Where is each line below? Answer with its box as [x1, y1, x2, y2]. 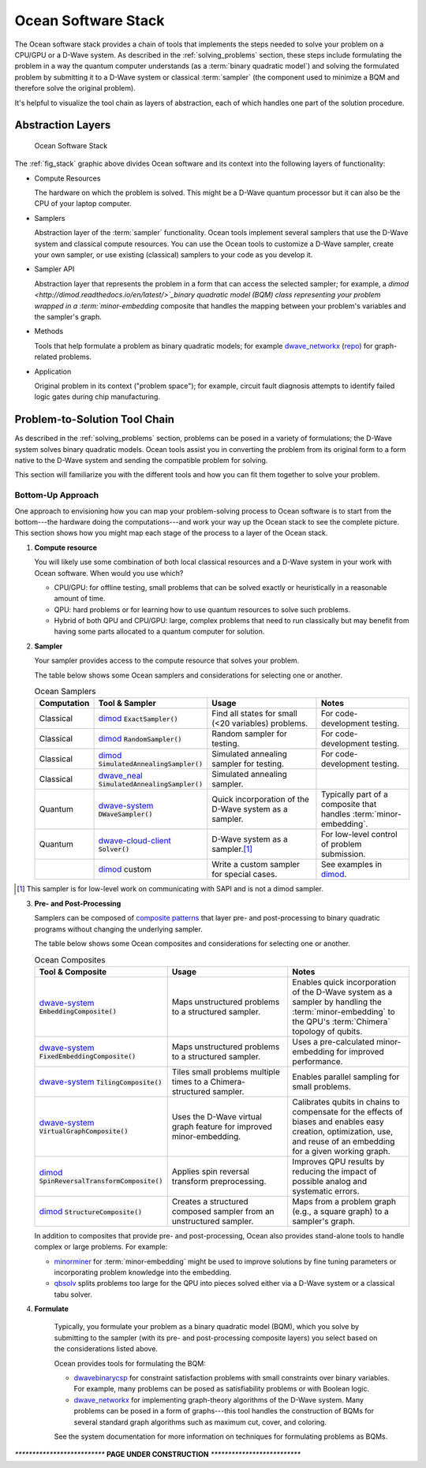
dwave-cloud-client [98, 835, 171, 846]
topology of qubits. [292, 1025, 363, 1037]
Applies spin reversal [171, 1166, 250, 1177]
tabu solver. [54, 1290, 92, 1299]
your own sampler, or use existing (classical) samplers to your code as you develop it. [34, 250, 313, 260]
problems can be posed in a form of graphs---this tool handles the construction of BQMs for [73, 1406, 375, 1416]
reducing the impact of [292, 1166, 377, 1177]
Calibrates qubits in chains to [292, 1096, 400, 1108]
